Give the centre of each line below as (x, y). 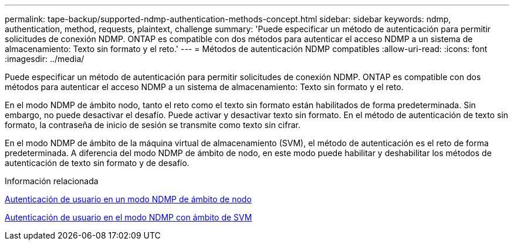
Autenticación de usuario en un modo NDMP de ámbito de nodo (128, 199)
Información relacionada (52, 181)
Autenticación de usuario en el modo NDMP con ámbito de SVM (128, 217)
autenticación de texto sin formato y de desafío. (97, 163)
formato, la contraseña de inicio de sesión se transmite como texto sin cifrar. (153, 125)
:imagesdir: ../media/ (45, 59)
